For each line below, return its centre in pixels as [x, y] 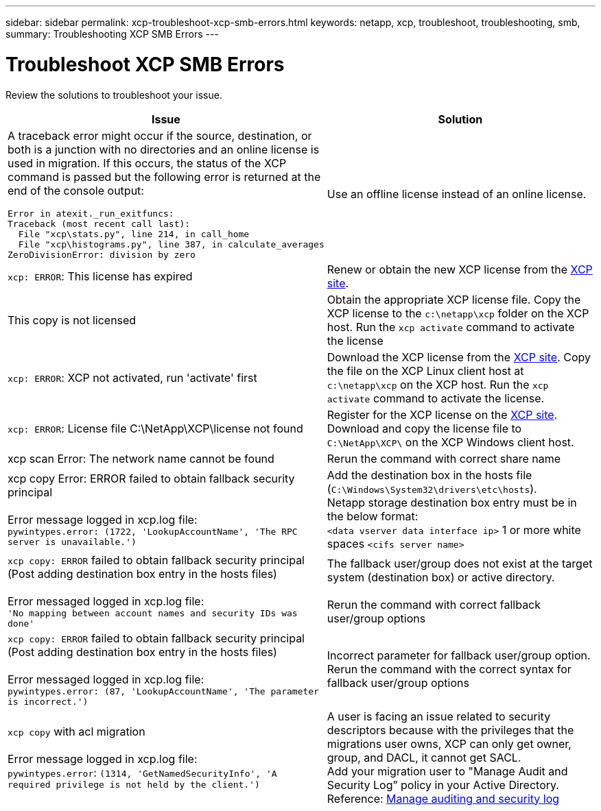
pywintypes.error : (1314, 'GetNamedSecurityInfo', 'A [142, 773]
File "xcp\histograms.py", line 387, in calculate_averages [171, 244]
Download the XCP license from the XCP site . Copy [459, 357]
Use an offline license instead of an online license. [457, 194]
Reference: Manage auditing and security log [443, 798]
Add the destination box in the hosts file [429, 475]
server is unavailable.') [72, 542]
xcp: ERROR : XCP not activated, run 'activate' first [132, 377]
